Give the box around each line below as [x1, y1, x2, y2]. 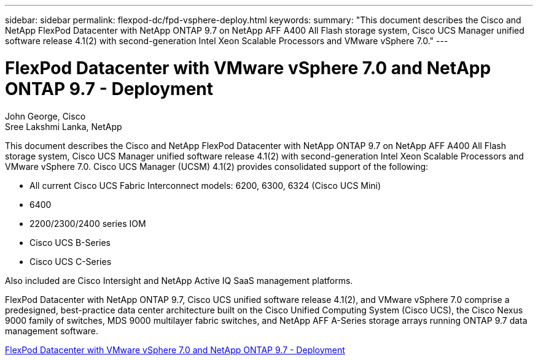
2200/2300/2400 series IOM [29, 218, 146, 229]
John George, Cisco [5, 110, 86, 121]
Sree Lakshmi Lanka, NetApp [5, 121, 122, 132]
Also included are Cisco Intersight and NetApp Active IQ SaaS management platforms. [5, 275, 353, 286]
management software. [5, 325, 99, 336]
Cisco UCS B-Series [29, 237, 111, 248]
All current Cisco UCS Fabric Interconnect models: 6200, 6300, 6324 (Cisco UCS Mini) [29, 180, 381, 191]
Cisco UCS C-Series [29, 256, 112, 267]
